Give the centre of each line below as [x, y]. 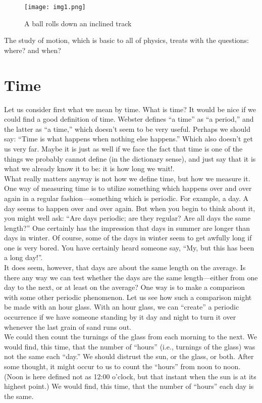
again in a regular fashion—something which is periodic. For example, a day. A [126, 198]
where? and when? [33, 50]
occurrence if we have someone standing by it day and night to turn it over [120, 317]
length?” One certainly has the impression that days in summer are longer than [127, 228]
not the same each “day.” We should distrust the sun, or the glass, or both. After [129, 356]
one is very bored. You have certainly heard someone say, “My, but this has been [129, 247]
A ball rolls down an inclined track [78, 23]
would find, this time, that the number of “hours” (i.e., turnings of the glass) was [130, 346]
